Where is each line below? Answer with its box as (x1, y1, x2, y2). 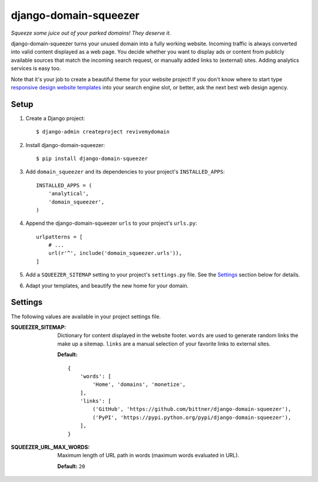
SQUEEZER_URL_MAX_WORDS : (11, 444, 90, 451)
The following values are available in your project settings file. (11, 313, 161, 320)
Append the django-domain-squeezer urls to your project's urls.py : (25, 220, 197, 227)
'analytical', (48, 190, 90, 197)
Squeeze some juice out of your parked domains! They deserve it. (11, 29, 171, 36)
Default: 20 (57, 463, 85, 470)
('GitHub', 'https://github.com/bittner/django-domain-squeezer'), (92, 406, 291, 413)
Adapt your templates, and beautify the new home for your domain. (25, 282, 189, 289)
